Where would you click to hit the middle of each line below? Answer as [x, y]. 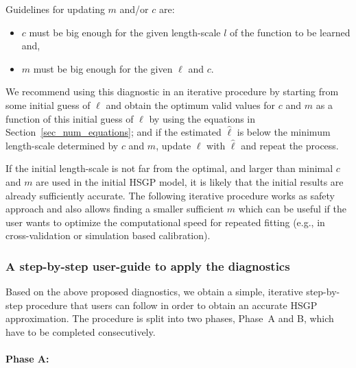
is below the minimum [284, 132]
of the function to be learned [290, 32]
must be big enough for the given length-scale [125, 32]
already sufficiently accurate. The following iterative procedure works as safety [170, 195]
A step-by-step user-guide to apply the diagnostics [148, 266]
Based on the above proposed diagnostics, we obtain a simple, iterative [154, 292]
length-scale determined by [62, 145]
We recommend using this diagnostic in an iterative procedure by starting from [172, 91]
